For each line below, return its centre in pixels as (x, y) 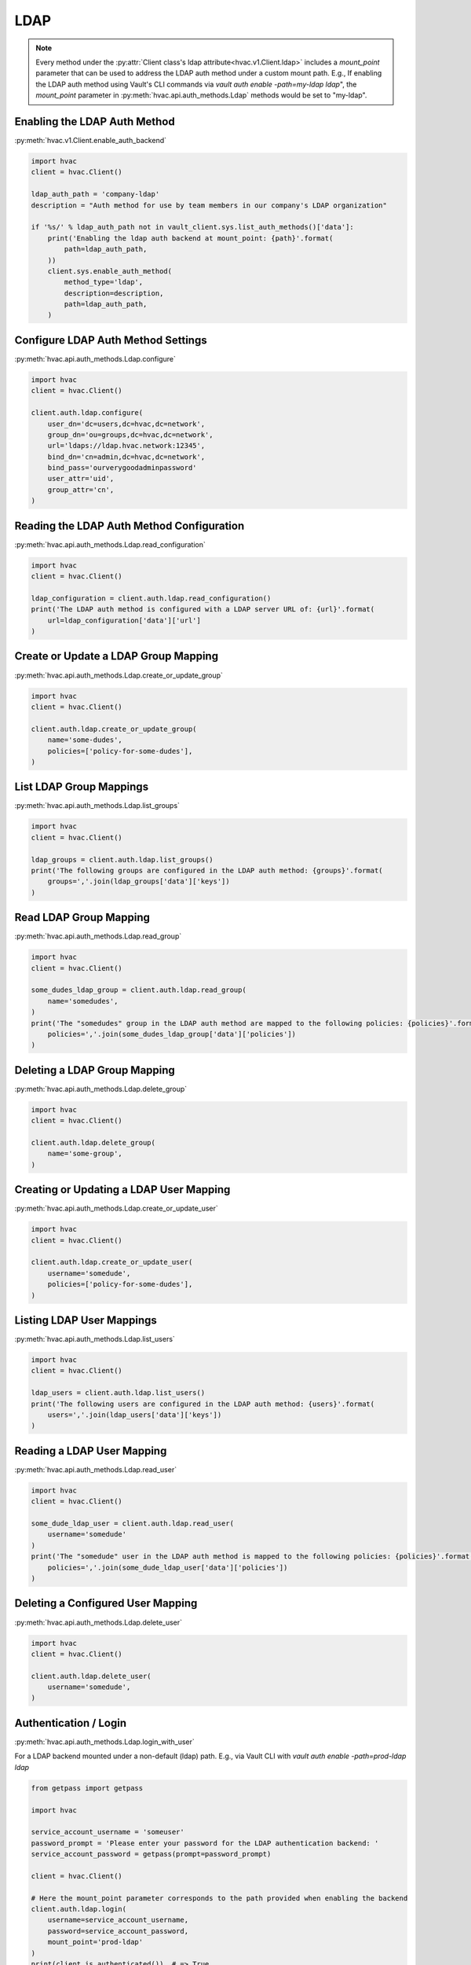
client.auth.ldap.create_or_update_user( (112, 1262)
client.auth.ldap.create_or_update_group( (114, 729)
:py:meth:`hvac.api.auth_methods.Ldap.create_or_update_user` (117, 1208)
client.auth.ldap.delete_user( (91, 1676)
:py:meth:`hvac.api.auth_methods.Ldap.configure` (95, 358)
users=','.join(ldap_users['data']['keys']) (135, 1415)
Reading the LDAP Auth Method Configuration (130, 525)
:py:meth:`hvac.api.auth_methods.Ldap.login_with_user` (105, 1742)
